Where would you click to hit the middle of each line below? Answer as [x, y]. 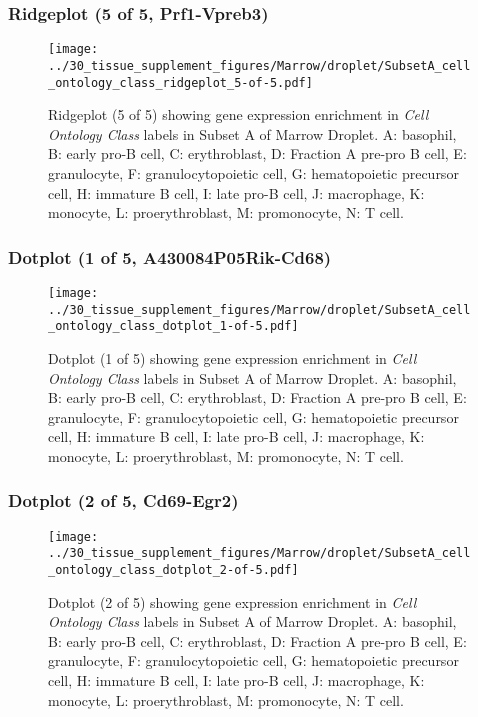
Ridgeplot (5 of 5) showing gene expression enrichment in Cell [238, 114]
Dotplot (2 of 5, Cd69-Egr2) [123, 500]
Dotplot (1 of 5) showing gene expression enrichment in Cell [232, 357]
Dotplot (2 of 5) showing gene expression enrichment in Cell [232, 601]
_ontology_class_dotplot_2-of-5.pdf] [173, 570]
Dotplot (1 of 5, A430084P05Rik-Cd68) [170, 256]
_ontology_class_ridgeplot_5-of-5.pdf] [180, 82]
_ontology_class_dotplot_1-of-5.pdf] [173, 326]
